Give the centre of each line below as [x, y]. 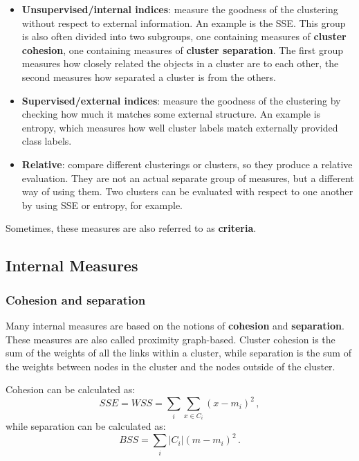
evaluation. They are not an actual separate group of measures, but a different [188, 178]
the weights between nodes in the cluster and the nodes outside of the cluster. [171, 366]
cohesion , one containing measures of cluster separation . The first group [182, 49]
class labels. [47, 141]
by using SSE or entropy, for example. [102, 205]
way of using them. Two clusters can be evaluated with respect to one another [187, 191]
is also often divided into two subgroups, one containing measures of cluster [184, 36]
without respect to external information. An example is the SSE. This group [184, 22]
